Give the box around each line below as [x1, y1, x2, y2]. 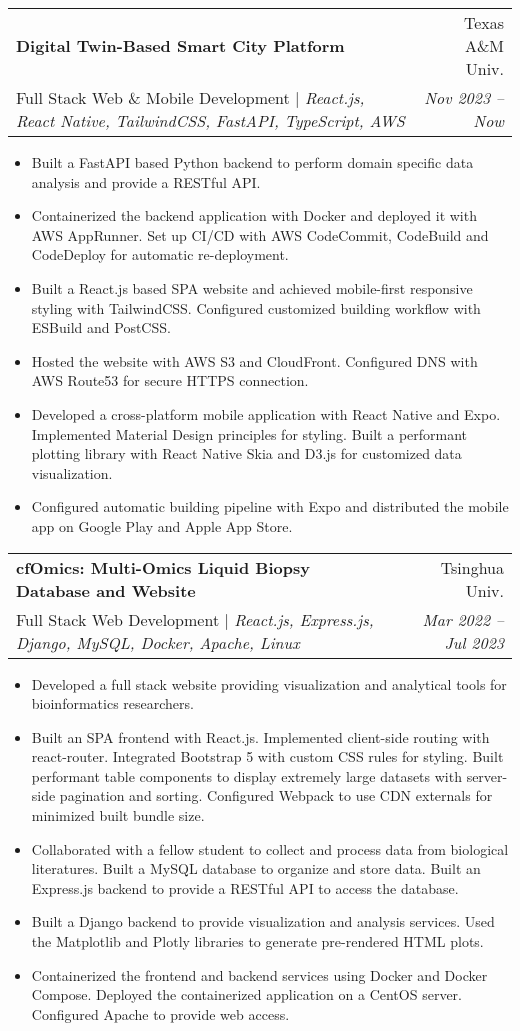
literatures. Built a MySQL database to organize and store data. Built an [31, 858, 481, 879]
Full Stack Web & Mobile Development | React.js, [16, 86, 365, 109]
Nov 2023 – [424, 86, 504, 109]
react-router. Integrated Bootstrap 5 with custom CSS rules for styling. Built [31, 746, 504, 767]
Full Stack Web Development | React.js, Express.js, [16, 607, 374, 631]
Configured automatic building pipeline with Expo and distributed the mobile [31, 496, 509, 517]
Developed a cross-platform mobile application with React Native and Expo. [31, 403, 501, 424]
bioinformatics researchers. [31, 693, 194, 714]
